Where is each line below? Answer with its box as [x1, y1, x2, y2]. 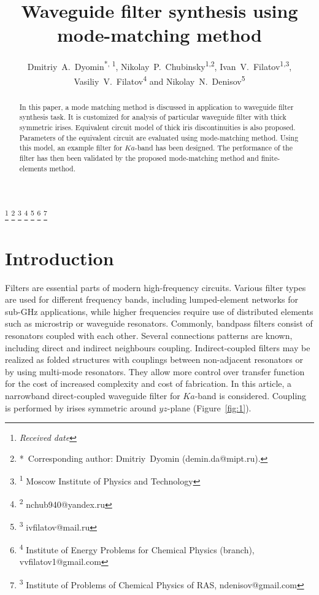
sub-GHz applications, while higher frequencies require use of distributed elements [5, 305, 313, 317]
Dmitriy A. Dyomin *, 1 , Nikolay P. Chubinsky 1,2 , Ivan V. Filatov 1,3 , [27, 58, 292, 72]
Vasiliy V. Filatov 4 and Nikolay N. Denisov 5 [74, 72, 245, 87]
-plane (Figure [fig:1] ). [167, 401, 252, 414]
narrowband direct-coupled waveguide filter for [5, 389, 180, 402]
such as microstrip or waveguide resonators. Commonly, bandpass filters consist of [5, 317, 313, 330]
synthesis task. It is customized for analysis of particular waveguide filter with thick [19, 112, 286, 122]
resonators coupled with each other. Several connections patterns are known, [5, 329, 293, 341]
